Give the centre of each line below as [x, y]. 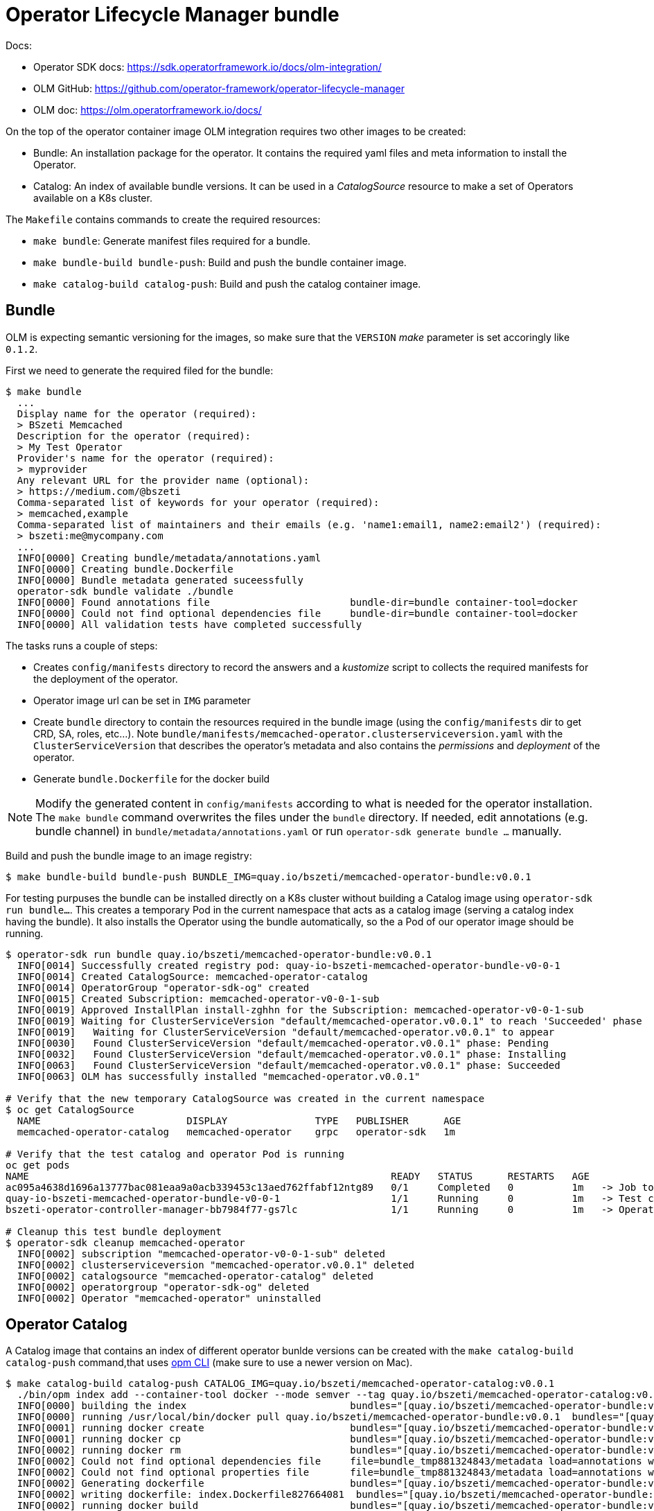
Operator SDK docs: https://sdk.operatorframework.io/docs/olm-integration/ [207, 67]
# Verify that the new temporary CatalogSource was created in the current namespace [245, 1098]
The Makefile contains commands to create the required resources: [163, 219]
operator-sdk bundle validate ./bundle [125, 591]
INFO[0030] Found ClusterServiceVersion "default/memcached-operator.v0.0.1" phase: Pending [283, 1043]
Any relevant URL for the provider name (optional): [163, 480]
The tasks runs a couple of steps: [82, 645]
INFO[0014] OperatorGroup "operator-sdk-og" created [163, 987]
